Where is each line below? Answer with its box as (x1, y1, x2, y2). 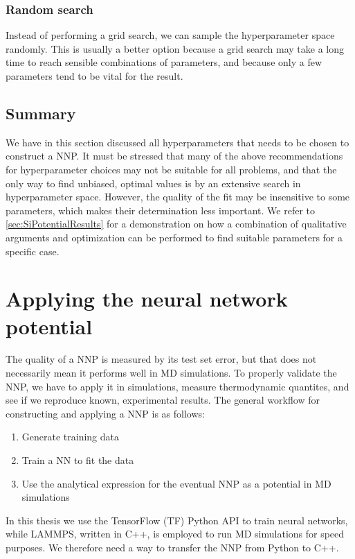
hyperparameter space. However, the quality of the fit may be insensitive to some (6, 189, 350, 204)
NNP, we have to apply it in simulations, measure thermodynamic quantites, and (6, 379, 349, 393)
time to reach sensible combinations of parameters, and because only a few (6, 55, 322, 69)
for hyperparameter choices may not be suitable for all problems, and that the (6, 162, 337, 176)
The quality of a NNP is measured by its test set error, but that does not (6, 352, 317, 366)
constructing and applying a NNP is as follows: (6, 406, 205, 420)
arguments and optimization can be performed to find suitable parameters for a (6, 230, 343, 244)
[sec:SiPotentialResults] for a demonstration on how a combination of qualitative (6, 216, 347, 231)
